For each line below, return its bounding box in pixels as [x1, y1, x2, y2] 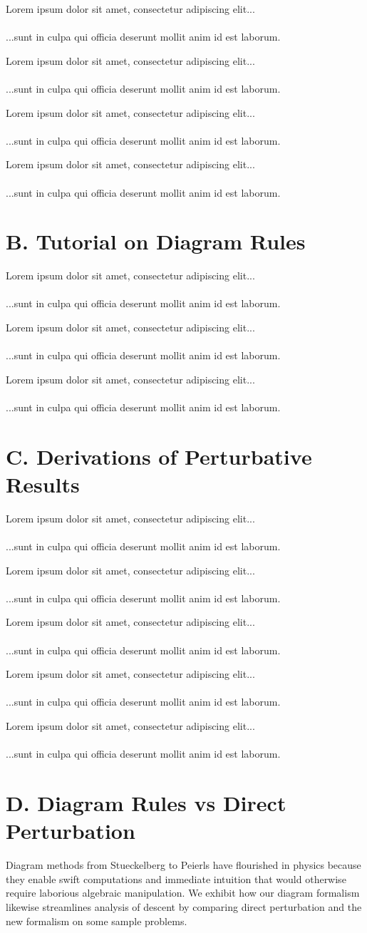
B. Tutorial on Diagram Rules [6, 227, 306, 256]
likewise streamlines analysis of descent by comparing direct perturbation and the [6, 899, 362, 914]
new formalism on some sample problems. [6, 913, 187, 928]
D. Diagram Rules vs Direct [6, 788, 286, 817]
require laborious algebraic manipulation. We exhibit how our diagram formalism [6, 885, 360, 900]
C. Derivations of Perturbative [6, 441, 312, 470]
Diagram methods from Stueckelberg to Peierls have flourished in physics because [6, 857, 361, 872]
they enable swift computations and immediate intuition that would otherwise [6, 871, 346, 886]
